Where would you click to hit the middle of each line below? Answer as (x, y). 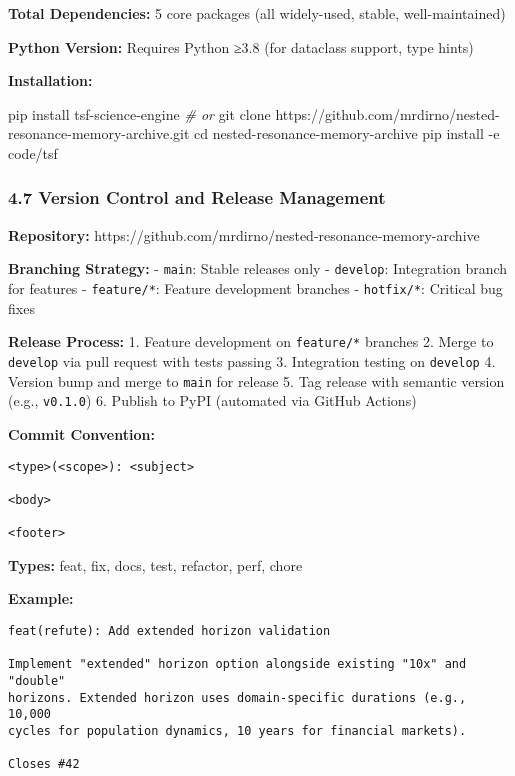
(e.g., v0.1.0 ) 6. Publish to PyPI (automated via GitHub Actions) (212, 400)
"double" (37, 680)
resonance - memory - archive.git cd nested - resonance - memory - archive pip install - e (254, 133)
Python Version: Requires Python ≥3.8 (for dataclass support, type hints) (241, 46)
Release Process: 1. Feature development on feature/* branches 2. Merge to (251, 341)
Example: (41, 598)
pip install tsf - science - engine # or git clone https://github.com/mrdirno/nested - (254, 113)
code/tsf (33, 152)
